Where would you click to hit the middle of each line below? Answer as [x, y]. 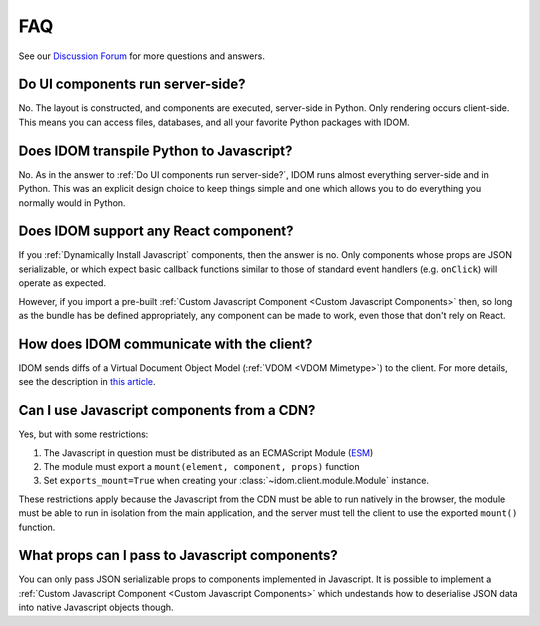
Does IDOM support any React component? [156, 231]
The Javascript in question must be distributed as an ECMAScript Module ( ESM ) [208, 452]
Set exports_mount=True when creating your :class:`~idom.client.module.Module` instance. [236, 481]
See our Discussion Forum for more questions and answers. [141, 56]
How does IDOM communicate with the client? [165, 343]
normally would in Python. [72, 202]
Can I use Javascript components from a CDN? [167, 410]
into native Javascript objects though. [96, 607]
